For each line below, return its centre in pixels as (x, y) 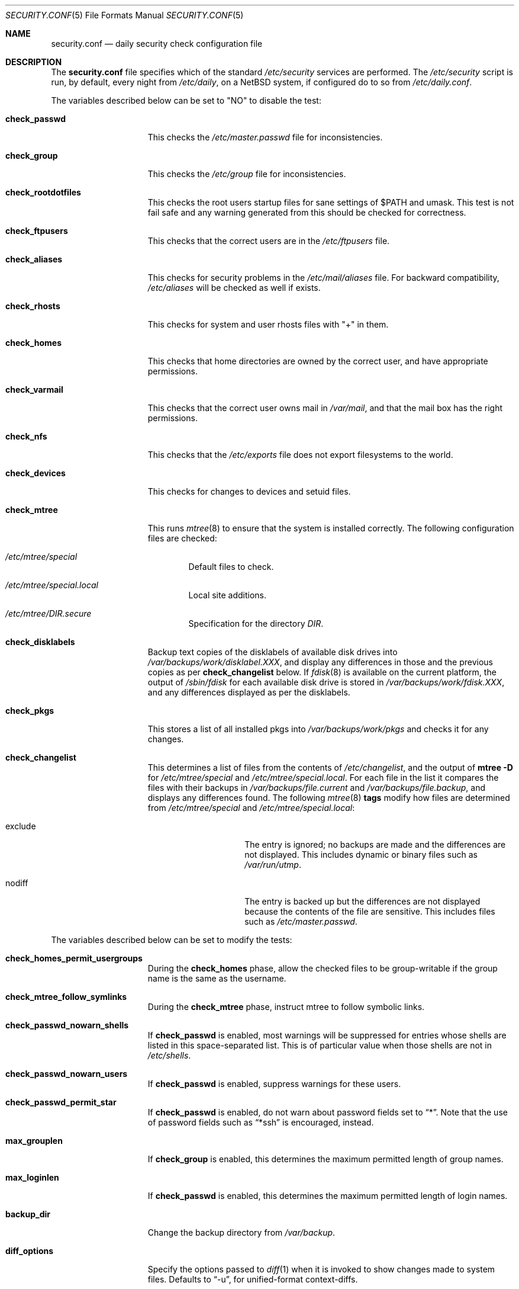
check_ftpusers (37, 231)
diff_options (30, 1251)
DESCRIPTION (34, 62)
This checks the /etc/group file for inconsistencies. (247, 174)
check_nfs (26, 436)
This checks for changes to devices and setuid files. (249, 491)
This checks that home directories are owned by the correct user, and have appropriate (318, 361)
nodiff (17, 883)
